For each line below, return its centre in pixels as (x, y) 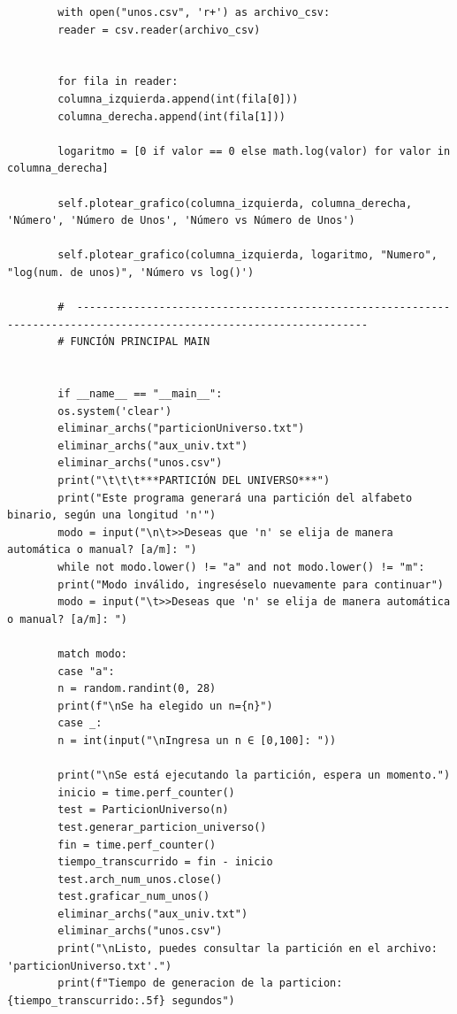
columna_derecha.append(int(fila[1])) (171, 116)
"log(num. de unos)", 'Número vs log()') (131, 272)
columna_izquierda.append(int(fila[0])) (178, 99)
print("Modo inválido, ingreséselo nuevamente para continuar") (251, 584)
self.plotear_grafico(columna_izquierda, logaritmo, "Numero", (248, 255)
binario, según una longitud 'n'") (112, 515)
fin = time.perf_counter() (137, 845)
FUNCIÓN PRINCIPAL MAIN (140, 342)
